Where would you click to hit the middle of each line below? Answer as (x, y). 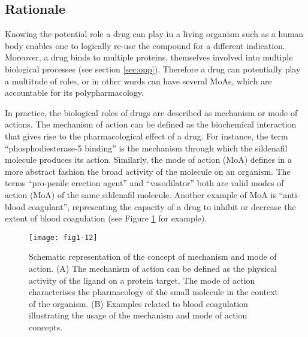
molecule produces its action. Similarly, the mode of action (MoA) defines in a (149, 160)
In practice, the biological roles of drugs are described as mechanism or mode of (151, 112)
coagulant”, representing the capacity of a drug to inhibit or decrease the (162, 206)
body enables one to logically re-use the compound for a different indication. (145, 45)
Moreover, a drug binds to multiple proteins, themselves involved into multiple (149, 57)
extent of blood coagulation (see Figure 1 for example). (106, 218)
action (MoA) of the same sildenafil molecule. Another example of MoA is (141, 194)
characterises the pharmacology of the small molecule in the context (154, 292)
